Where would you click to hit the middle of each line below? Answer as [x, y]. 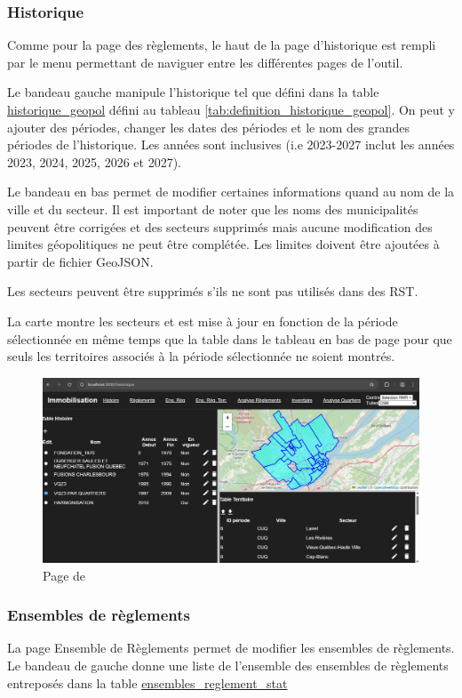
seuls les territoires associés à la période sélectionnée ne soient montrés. [201, 356]
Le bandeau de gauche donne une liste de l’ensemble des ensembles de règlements [228, 665]
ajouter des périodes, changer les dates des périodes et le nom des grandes [209, 127]
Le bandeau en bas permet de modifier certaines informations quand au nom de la [231, 192]
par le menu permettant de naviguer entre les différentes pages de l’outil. [205, 62]
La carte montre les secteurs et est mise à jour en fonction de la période [203, 321]
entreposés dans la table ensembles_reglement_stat [147, 682]
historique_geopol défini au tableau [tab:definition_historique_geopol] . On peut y [231, 109]
